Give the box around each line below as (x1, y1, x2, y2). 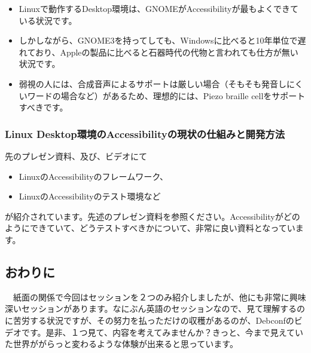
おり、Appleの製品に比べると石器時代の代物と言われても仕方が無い (35, 45, 298, 58)
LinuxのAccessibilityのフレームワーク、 (19, 170, 168, 182)
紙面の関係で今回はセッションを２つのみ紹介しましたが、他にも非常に (13, 290, 289, 303)
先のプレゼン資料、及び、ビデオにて (5, 149, 147, 162)
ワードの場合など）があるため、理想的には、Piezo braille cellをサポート (27, 89, 306, 102)
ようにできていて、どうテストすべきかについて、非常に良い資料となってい (5, 222, 295, 234)
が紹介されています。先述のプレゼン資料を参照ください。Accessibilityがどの (5, 210, 300, 222)
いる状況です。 (19, 14, 77, 26)
